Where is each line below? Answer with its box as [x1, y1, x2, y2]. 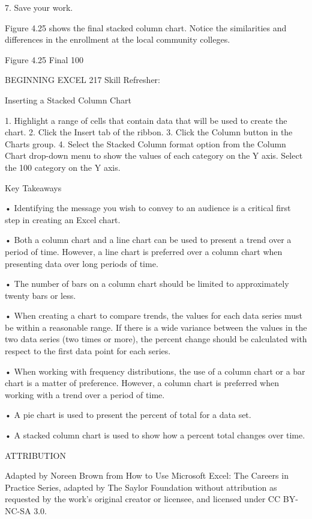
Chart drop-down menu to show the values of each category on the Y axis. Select [5, 149, 303, 162]
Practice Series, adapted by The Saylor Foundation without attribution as [5, 481, 277, 493]
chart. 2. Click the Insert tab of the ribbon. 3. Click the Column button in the [5, 126, 293, 138]
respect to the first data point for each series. [5, 345, 171, 357]
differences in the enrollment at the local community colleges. [5, 33, 230, 46]
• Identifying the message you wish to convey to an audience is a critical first [5, 201, 291, 214]
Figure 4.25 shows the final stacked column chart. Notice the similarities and [5, 21, 287, 34]
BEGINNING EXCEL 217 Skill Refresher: [5, 73, 160, 86]
